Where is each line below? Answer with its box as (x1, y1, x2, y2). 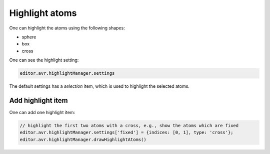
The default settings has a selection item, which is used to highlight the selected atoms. (9, 83, 190, 89)
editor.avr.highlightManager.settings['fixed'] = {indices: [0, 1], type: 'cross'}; (19, 130, 233, 136)
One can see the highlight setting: (9, 57, 79, 63)
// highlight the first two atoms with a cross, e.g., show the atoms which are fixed (19, 123, 239, 128)
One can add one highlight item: (9, 109, 75, 115)
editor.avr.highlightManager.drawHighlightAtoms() (19, 137, 147, 142)
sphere (21, 34, 36, 40)
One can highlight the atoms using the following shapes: (9, 25, 125, 31)
